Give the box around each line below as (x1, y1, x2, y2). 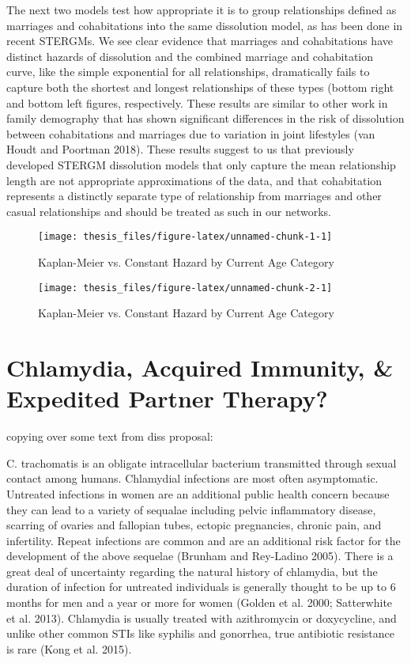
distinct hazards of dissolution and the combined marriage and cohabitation (6, 47, 374, 64)
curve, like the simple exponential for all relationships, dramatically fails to (6, 63, 370, 80)
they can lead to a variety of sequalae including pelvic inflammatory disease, (6, 501, 376, 517)
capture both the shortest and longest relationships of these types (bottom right (6, 78, 394, 95)
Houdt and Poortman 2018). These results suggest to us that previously (6, 141, 354, 157)
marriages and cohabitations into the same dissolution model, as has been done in (6, 17, 403, 33)
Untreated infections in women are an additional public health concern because (6, 485, 390, 502)
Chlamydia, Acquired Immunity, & (6, 351, 394, 383)
